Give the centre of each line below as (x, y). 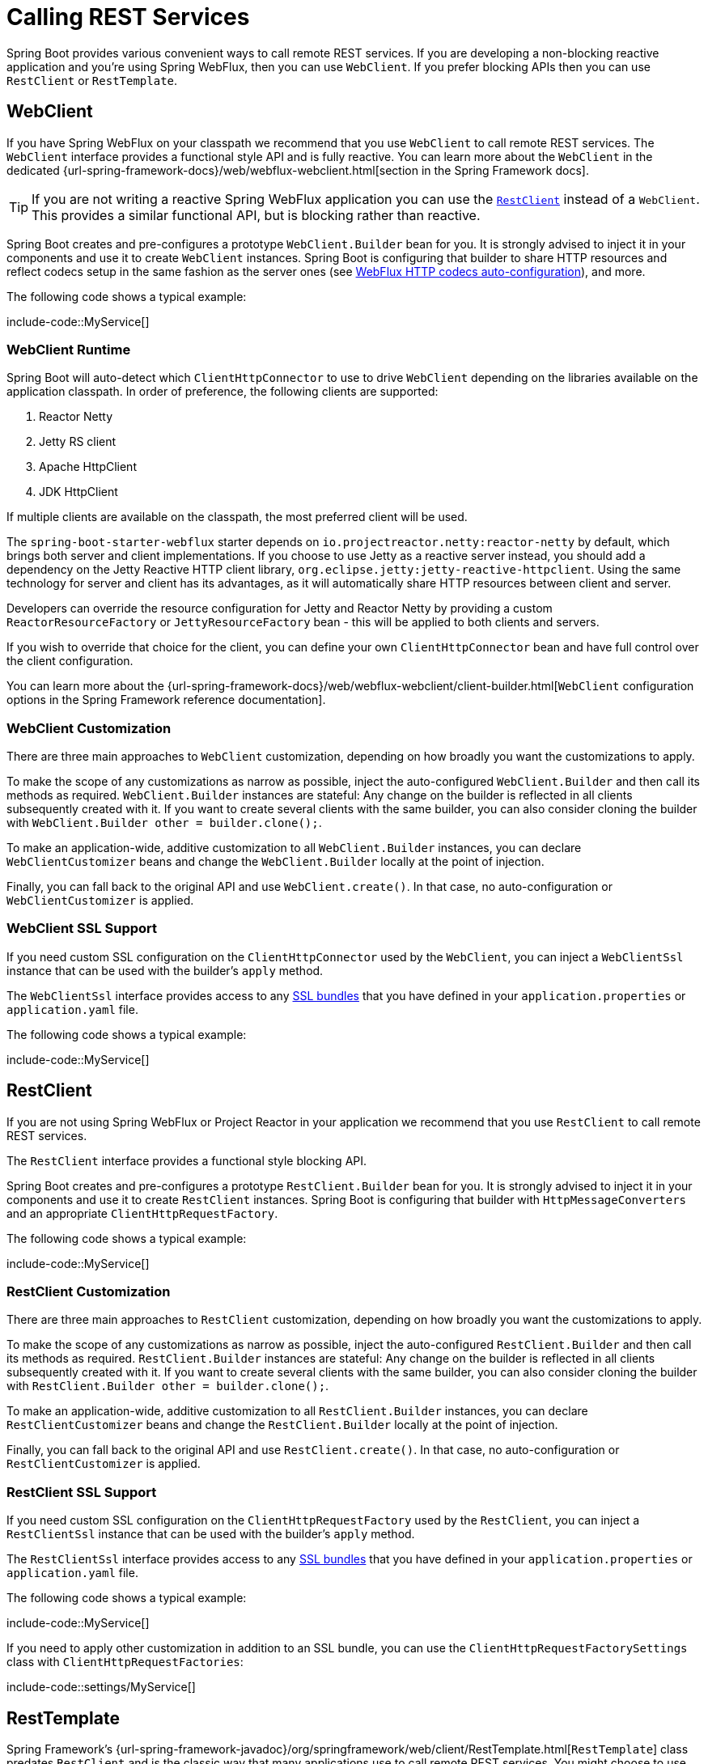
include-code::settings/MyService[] (101, 1687)
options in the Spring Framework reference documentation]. (166, 700)
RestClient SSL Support (82, 1492)
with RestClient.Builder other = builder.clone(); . (168, 1386)
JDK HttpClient (78, 492)
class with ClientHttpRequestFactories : (125, 1662)
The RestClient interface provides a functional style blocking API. (187, 1160)
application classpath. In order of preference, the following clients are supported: (223, 392)
